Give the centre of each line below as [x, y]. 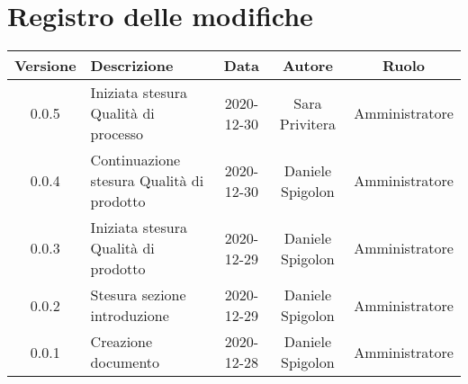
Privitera [307, 123]
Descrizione [132, 66]
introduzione [130, 316]
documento [125, 362]
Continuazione [135, 160]
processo [117, 134]
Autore [307, 66]
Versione [45, 66]
